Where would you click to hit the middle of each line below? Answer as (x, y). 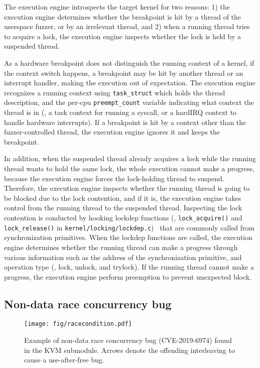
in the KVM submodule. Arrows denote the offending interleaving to (129, 350)
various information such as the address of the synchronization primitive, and (123, 257)
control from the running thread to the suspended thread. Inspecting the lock (123, 208)
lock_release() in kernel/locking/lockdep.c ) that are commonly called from (129, 227)
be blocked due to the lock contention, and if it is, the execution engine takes (123, 198)
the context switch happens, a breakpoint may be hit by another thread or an (124, 73)
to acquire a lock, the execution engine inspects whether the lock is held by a (122, 36)
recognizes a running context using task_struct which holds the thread (115, 92)
